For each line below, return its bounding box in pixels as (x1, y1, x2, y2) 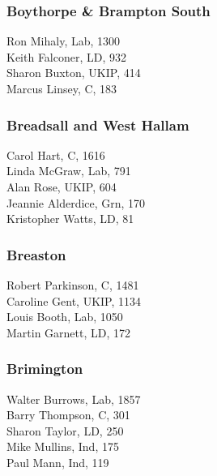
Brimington (6, 358, 83, 379)
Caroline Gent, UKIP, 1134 (6, 292, 142, 309)
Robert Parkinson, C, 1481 (6, 277, 139, 293)
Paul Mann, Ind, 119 (6, 453, 109, 470)
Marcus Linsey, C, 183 (6, 80, 117, 96)
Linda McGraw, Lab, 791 (6, 162, 131, 179)
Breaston (6, 244, 66, 264)
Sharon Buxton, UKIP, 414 (6, 64, 141, 81)
